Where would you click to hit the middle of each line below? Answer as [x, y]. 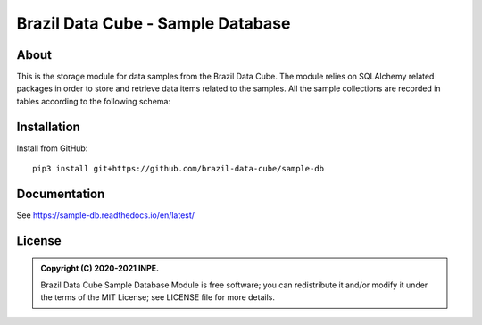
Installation [48, 126]
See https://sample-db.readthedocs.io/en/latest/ [106, 215]
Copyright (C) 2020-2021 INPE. [100, 269]
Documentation [61, 193]
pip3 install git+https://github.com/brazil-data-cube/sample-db [179, 169]
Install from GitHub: [52, 148]
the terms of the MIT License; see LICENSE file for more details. [158, 297]
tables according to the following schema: [94, 101]
